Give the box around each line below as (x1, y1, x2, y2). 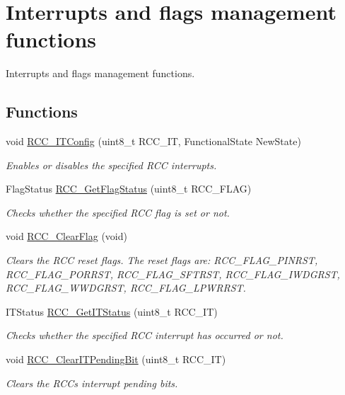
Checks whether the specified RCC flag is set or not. (6, 205, 230, 219)
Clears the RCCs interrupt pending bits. (6, 375, 178, 390)
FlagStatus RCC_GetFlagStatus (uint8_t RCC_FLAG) (6, 181, 252, 196)
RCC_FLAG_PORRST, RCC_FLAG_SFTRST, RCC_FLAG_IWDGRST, (6, 266, 340, 281)
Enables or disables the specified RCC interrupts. (6, 157, 217, 172)
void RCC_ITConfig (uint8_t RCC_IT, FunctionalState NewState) (6, 134, 301, 149)
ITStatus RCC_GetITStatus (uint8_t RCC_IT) (6, 304, 218, 319)
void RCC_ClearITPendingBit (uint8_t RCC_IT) (6, 352, 226, 367)
